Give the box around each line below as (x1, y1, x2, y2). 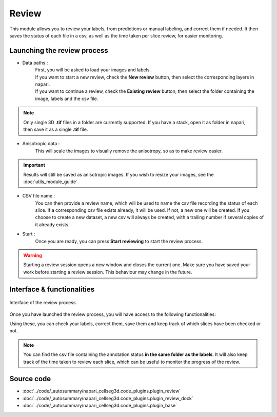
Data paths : (22, 59, 48, 66)
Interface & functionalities (9, 285, 95, 293)
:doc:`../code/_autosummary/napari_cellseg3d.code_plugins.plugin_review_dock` (22, 395, 193, 401)
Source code (9, 374, 51, 383)
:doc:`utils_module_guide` (23, 178, 78, 185)
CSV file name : (22, 193, 55, 199)
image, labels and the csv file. (35, 95, 98, 102)
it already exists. (35, 221, 70, 228)
